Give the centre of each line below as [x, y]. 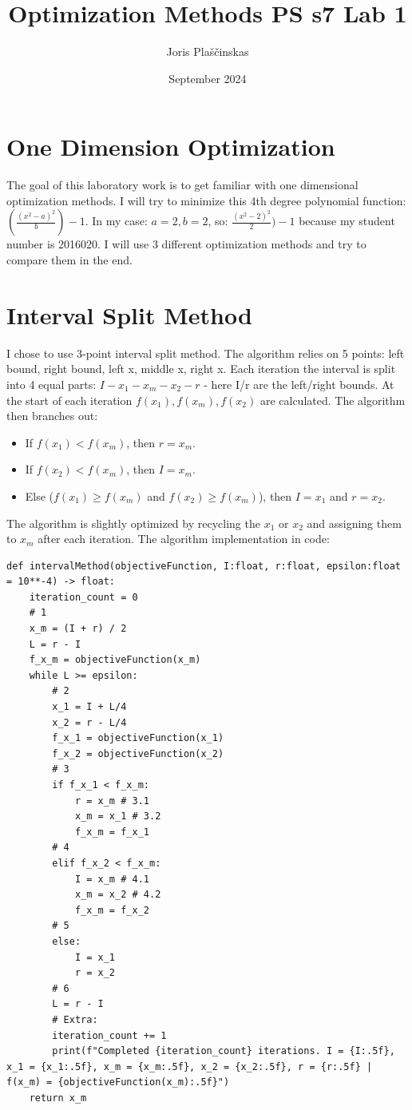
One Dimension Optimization [171, 147]
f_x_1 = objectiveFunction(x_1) [138, 738]
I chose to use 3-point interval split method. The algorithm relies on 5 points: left [206, 353]
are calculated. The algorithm [333, 400]
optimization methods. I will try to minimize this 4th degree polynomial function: [206, 200]
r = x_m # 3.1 [112, 801]
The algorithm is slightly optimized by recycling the [133, 523]
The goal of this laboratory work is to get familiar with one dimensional [182, 185]
